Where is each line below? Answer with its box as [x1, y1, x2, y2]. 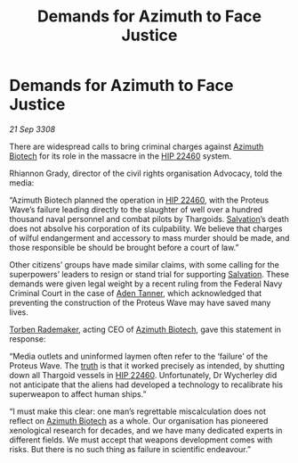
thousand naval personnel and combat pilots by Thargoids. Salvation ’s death [9, 213, 289, 224]
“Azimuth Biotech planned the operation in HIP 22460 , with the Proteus [9, 194, 270, 205]
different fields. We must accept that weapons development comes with [9, 434, 273, 445]
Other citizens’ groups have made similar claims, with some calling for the [9, 259, 280, 269]
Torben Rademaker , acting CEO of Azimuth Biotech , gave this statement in [9, 324, 282, 335]
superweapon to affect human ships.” [9, 388, 147, 399]
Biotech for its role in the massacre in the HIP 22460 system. [9, 150, 232, 161]
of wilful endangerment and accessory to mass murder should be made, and [9, 232, 290, 243]
